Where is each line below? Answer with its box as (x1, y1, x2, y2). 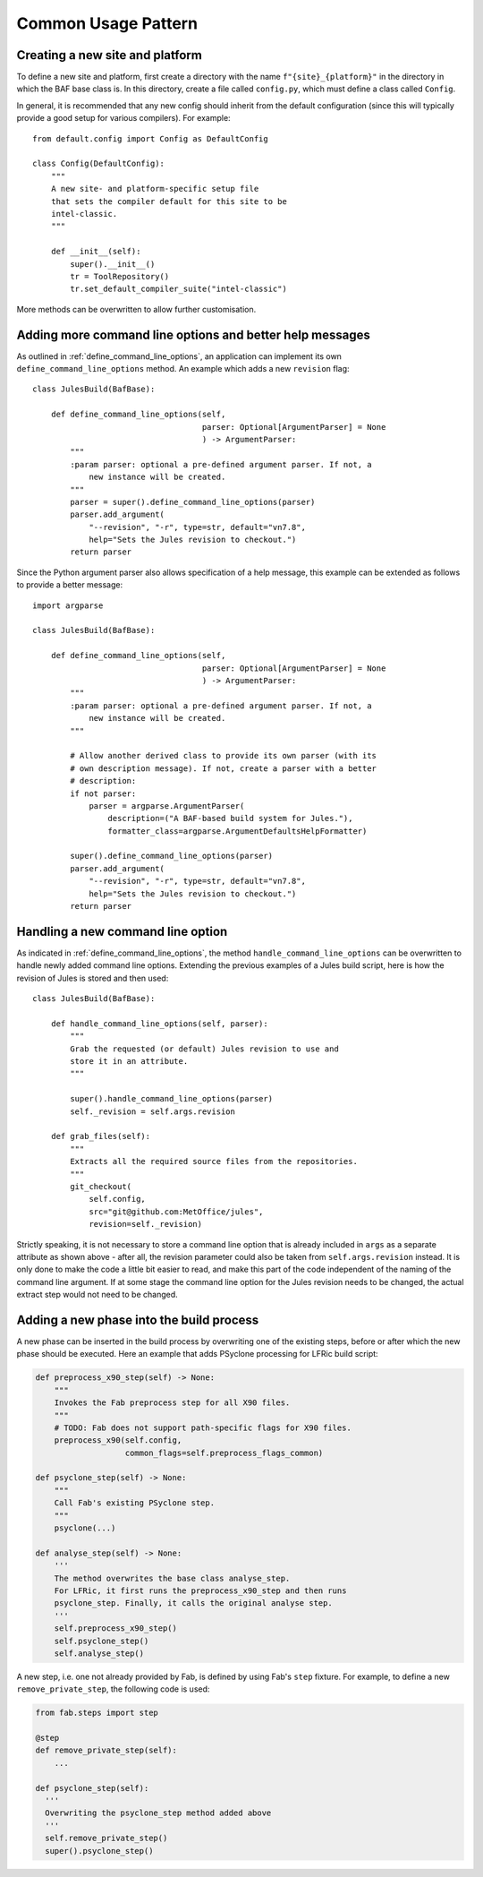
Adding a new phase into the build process (16, 1312, 259, 1327)
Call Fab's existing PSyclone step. (54, 1498, 215, 1508)
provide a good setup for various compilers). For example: (16, 113, 232, 124)
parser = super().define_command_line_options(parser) (70, 497, 316, 507)
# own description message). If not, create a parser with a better (70, 763, 377, 774)
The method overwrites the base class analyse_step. (54, 1573, 291, 1583)
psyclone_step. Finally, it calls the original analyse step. (54, 1598, 333, 1608)
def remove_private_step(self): (35, 1745, 178, 1755)
